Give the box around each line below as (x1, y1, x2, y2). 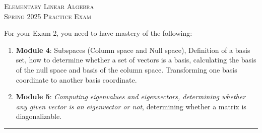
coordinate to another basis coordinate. (16, 74, 137, 85)
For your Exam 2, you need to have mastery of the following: (4, 28, 192, 38)
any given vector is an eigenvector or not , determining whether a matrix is (16, 101, 246, 111)
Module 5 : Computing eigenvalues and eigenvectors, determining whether (16, 91, 246, 102)
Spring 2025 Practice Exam (4, 11, 91, 21)
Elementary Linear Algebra (4, 1, 94, 11)
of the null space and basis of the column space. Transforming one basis (16, 64, 237, 75)
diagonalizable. (16, 111, 62, 121)
